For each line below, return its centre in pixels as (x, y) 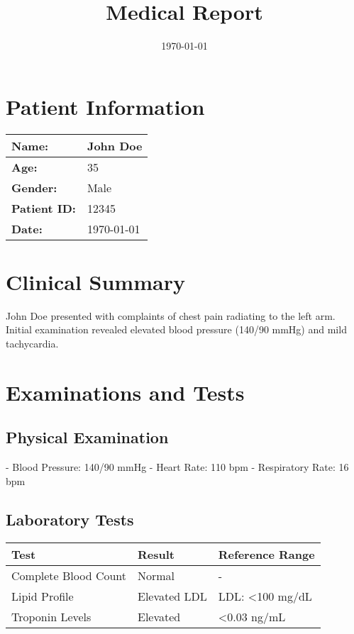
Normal (156, 575)
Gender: (34, 187)
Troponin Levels (51, 616)
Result (156, 554)
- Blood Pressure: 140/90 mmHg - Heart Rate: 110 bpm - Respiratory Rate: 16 (177, 467)
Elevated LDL (172, 596)
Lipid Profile (43, 596)
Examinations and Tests (125, 392)
